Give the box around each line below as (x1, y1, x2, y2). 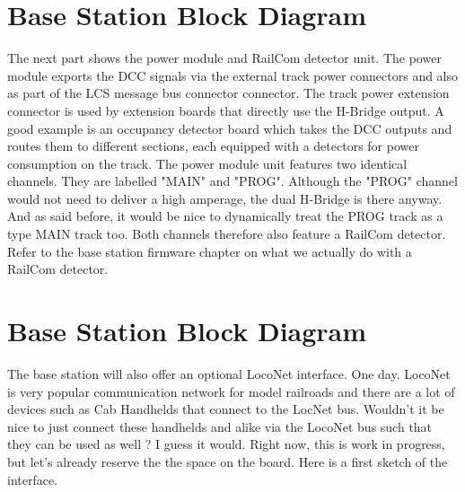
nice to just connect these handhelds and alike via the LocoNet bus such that (7, 417, 433, 435)
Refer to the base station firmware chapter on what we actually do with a (7, 242, 412, 260)
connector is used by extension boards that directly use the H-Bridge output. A (7, 101, 444, 119)
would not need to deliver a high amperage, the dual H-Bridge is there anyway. (7, 189, 443, 207)
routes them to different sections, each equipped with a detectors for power (7, 136, 419, 155)
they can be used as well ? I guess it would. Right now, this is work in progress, (7, 435, 445, 453)
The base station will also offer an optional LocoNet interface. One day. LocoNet (7, 364, 451, 382)
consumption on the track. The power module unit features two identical (7, 154, 408, 172)
